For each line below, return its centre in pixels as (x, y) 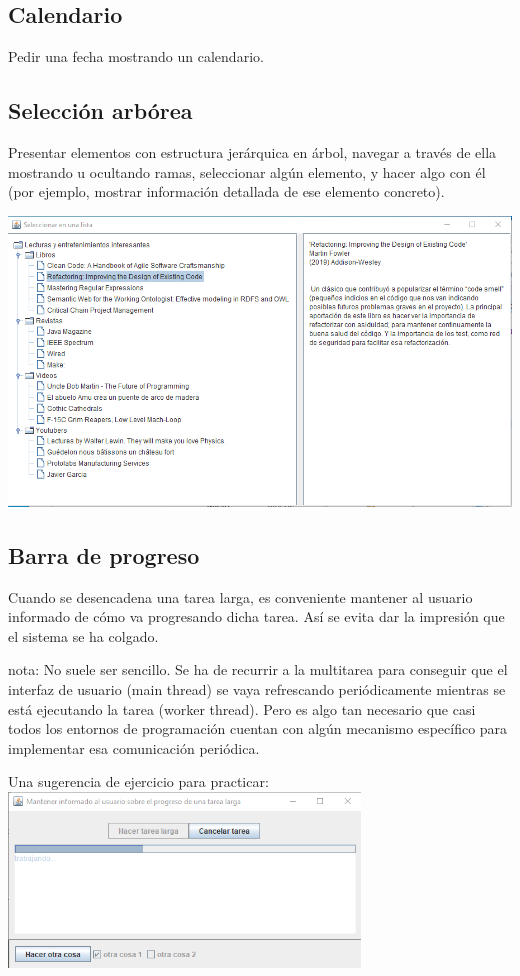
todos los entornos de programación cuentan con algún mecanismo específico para (258, 728)
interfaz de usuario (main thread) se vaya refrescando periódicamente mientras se (257, 689)
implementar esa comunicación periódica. (134, 747)
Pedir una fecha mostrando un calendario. (136, 56)
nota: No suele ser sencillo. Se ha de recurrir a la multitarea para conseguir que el (258, 669)
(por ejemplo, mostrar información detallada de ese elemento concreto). (226, 191)
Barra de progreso (104, 554)
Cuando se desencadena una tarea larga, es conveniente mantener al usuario (240, 596)
